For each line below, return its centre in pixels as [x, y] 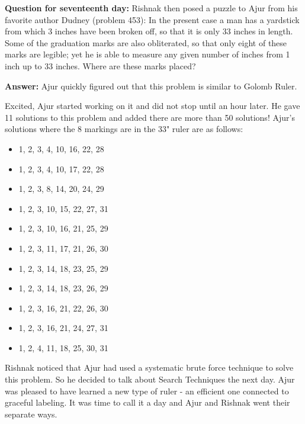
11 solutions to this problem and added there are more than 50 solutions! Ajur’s [150, 117]
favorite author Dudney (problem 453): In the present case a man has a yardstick [152, 19]
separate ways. [31, 414]
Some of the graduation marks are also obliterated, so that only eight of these [146, 42]
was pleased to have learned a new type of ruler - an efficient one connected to [147, 391]
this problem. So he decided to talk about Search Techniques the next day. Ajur [150, 379]
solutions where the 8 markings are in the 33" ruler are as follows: [124, 129]
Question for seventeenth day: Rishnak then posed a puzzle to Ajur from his [151, 8]
